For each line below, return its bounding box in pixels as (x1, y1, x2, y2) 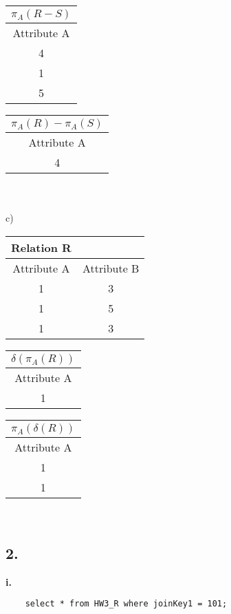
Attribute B (82, 260, 140, 276)
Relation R (11, 239, 71, 255)
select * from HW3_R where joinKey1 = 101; (25, 599, 228, 609)
